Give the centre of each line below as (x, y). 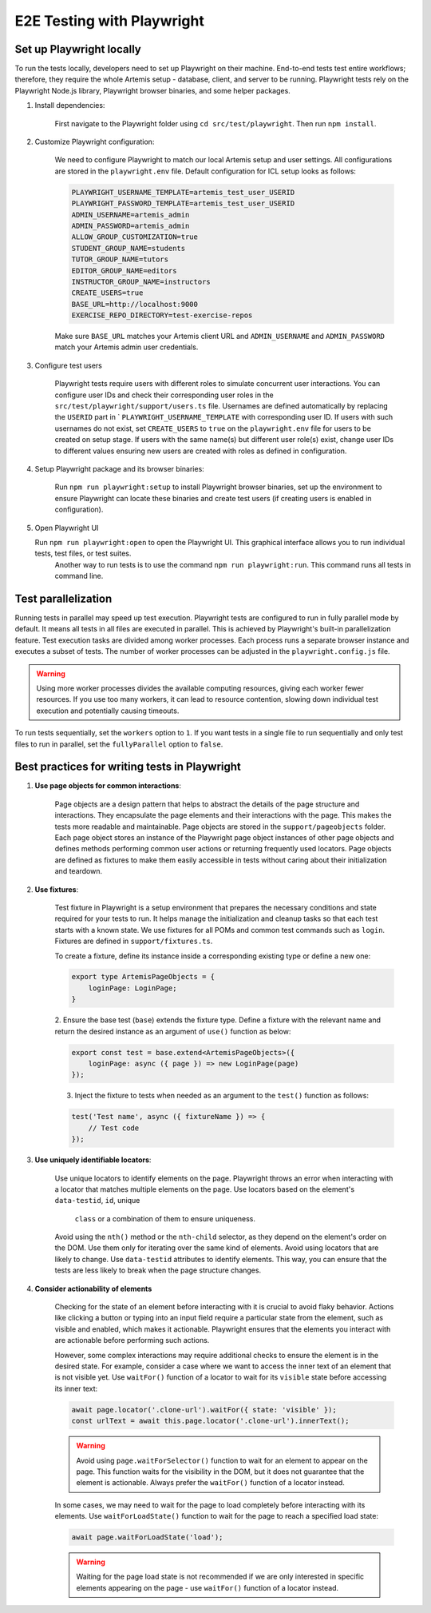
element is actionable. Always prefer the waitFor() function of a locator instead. (210, 1483)
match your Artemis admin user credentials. (127, 347)
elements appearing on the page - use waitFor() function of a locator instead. (208, 1587)
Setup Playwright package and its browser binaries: (120, 468)
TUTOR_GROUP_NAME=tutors (120, 259)
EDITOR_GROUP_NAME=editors (124, 271)
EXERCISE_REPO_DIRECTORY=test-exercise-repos (162, 315)
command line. (79, 576)
